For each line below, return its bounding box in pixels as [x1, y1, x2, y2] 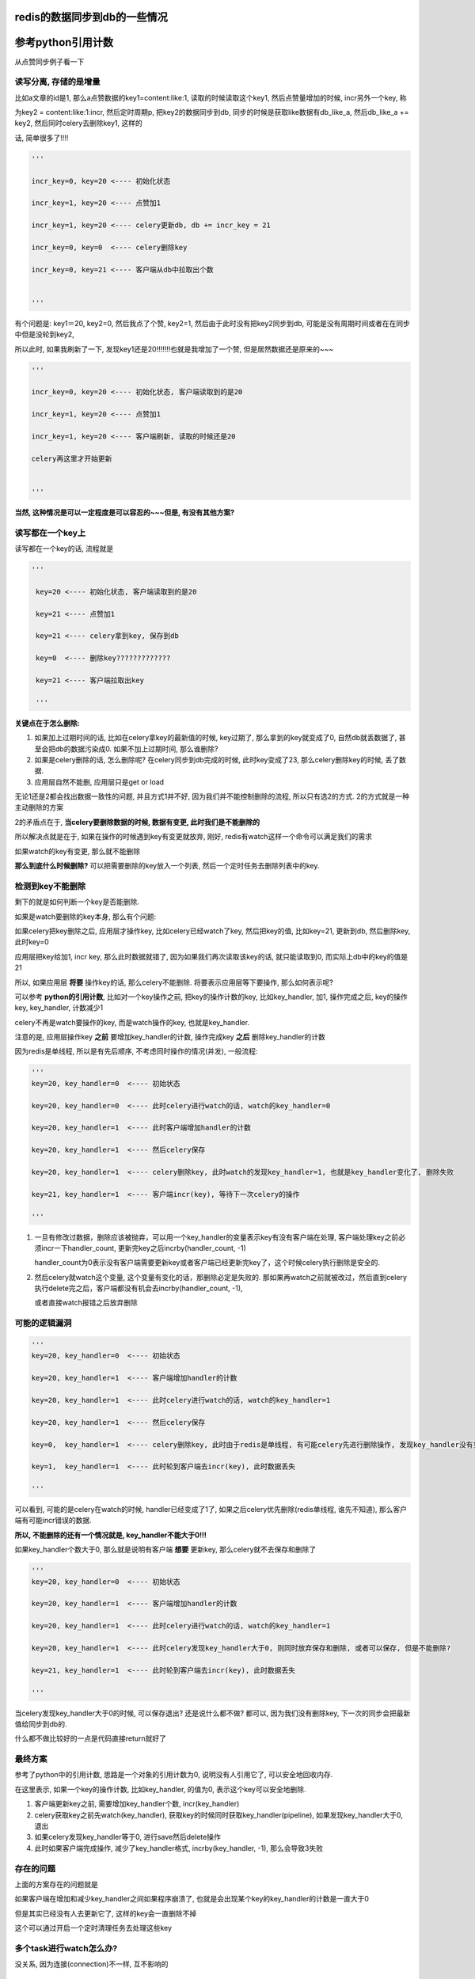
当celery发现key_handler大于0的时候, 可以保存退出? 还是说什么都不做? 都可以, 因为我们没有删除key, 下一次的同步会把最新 [14, 1708, 411, 1718]
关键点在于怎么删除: [14, 718, 80, 727]
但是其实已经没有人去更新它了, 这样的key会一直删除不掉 [14, 1909, 197, 1918]
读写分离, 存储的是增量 [14, 76, 101, 87]
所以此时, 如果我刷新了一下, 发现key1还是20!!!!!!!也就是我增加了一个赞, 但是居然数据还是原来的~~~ [14, 344, 334, 354]
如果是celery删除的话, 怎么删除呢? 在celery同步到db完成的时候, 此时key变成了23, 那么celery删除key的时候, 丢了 [34, 754, 400, 764]
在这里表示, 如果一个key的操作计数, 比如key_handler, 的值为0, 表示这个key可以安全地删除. [14, 1784, 306, 1794]
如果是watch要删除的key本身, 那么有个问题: [14, 911, 157, 921]
